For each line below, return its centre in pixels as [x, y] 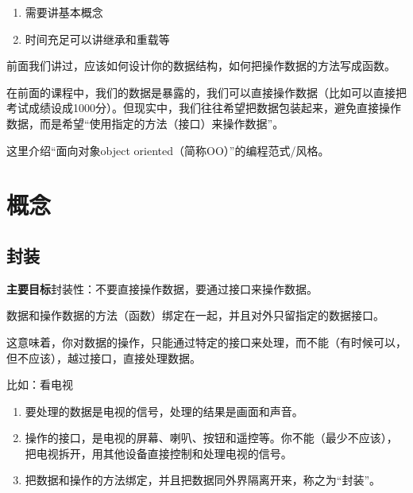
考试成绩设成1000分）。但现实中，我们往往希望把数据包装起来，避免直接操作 [204, 108]
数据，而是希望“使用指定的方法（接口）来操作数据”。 [145, 123]
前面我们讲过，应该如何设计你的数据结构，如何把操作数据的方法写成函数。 [201, 66]
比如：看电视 [40, 384]
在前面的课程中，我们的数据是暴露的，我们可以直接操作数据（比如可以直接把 [206, 92]
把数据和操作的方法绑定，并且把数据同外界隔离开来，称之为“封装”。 [203, 480]
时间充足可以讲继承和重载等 [97, 39]
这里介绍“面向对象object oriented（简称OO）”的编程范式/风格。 [168, 150]
